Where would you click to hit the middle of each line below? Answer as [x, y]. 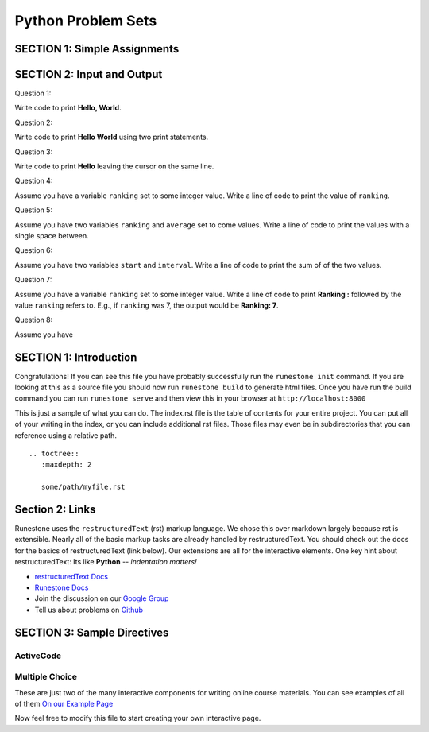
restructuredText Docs [71, 576]
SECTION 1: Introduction [76, 357]
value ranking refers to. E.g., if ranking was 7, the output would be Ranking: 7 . [147, 305]
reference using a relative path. [66, 435]
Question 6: [34, 250]
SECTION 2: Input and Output [89, 74]
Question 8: [34, 320]
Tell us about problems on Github [89, 610]
